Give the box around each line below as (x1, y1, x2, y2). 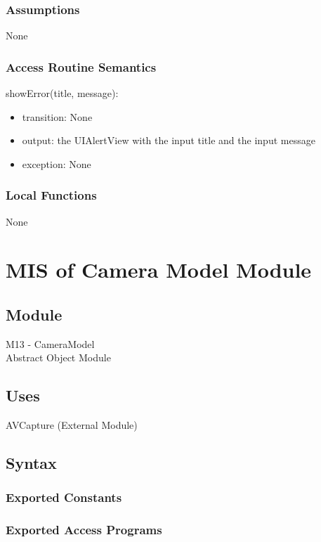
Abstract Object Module (6, 350, 111, 365)
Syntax (6, 452, 57, 474)
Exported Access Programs (6, 521, 162, 538)
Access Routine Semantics (6, 58, 157, 75)
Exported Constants (6, 489, 122, 506)
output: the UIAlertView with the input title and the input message (22, 133, 315, 148)
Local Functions (6, 186, 97, 204)
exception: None (22, 156, 91, 171)
